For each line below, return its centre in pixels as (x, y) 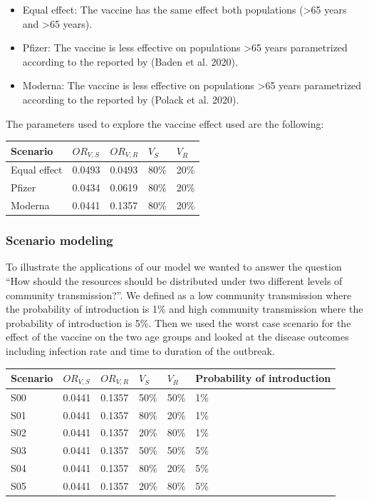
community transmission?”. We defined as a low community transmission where (179, 295)
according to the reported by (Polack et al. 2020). (131, 99)
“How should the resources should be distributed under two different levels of (174, 280)
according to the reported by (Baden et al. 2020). (130, 61)
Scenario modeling (59, 240)
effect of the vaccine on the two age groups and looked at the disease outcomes (177, 337)
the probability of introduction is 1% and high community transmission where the (184, 309)
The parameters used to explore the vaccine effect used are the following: (165, 123)
